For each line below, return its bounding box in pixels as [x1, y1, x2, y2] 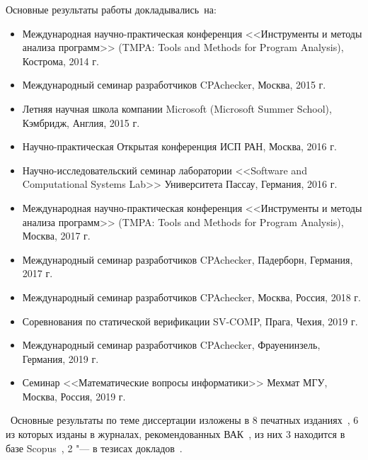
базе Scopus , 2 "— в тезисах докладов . [6, 440, 183, 455]
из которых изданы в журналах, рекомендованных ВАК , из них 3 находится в [6, 427, 345, 442]
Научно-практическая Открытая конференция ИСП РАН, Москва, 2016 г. [22, 139, 337, 154]
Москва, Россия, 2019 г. [22, 388, 126, 403]
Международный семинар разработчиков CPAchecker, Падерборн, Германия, [22, 252, 353, 267]
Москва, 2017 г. [22, 228, 91, 243]
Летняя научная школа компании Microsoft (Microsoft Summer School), [22, 101, 332, 116]
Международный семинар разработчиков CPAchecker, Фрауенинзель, [22, 337, 321, 352]
